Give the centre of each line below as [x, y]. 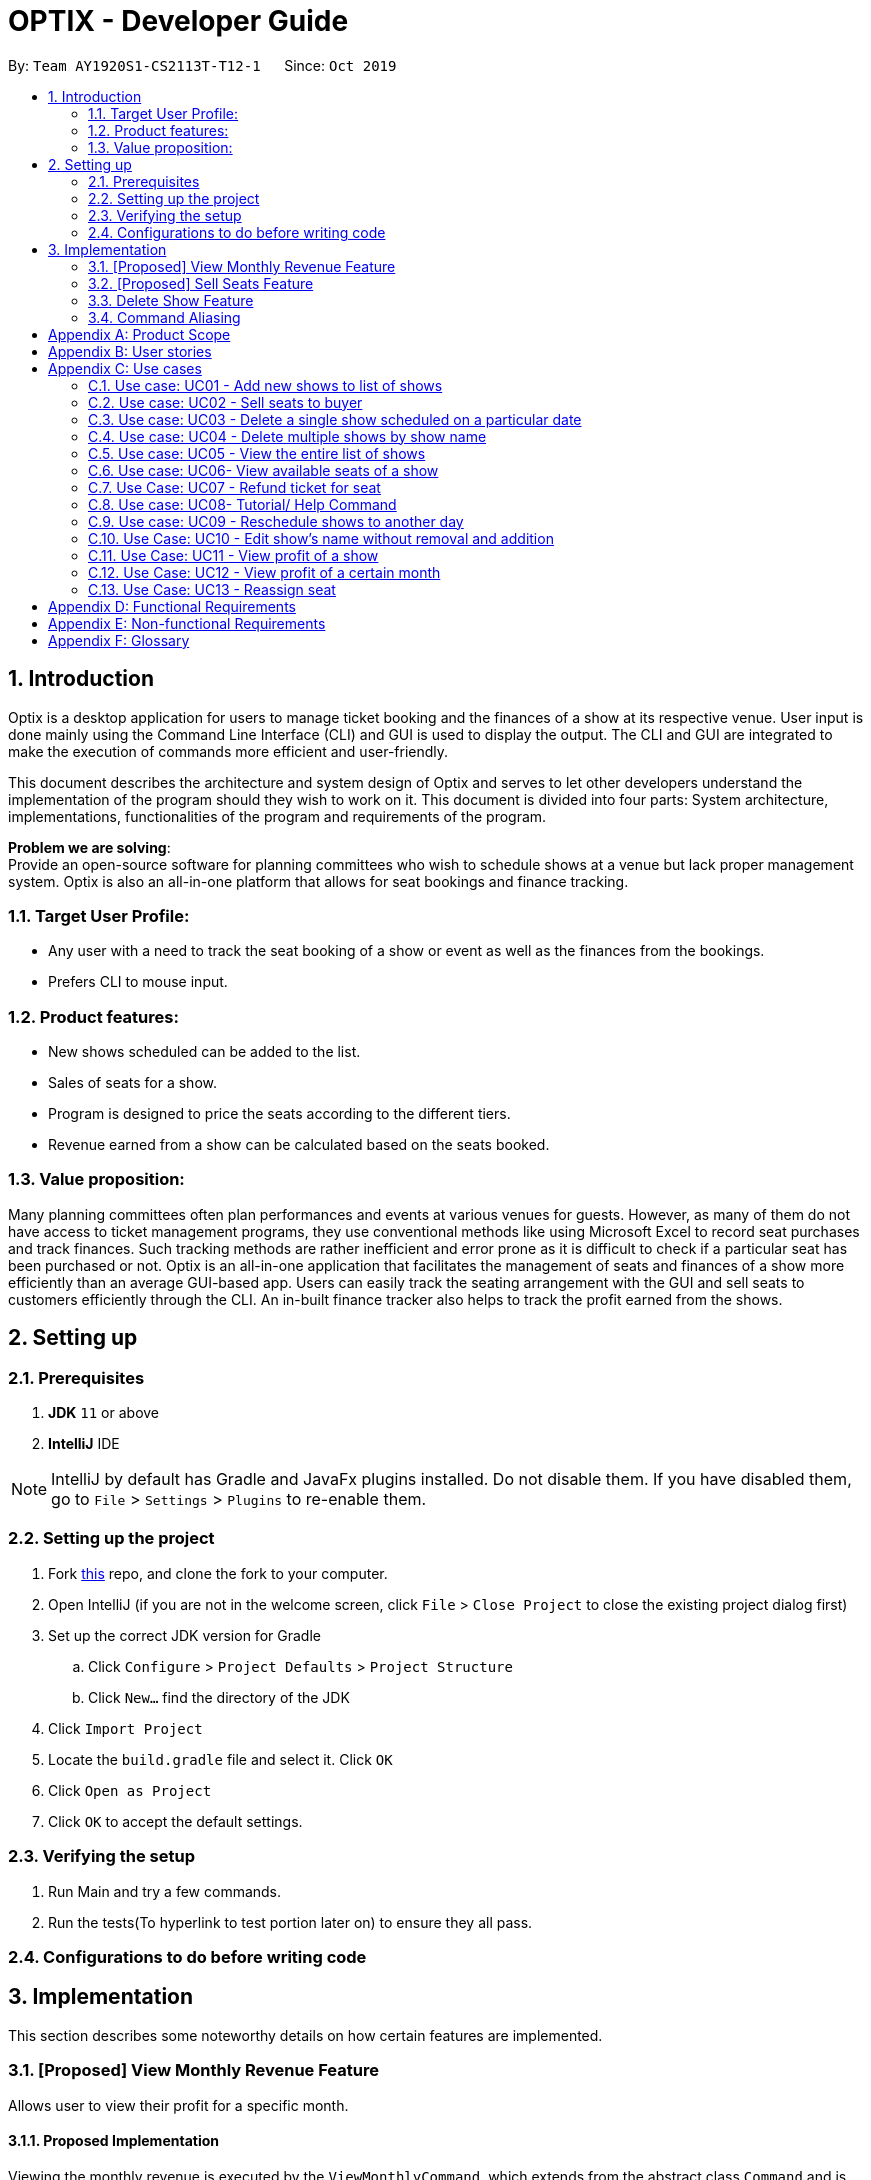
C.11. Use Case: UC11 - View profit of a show [233, 555]
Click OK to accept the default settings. [175, 1821]
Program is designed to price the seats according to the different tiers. [279, 1114]
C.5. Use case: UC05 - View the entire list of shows [257, 453]
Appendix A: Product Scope [139, 334]
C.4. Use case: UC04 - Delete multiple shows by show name [287, 436]
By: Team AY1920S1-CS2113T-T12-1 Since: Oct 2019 [202, 65]
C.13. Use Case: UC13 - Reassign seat [212, 589]
